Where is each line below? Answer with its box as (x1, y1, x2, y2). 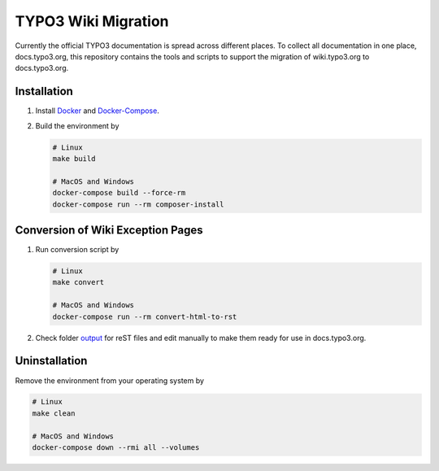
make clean (32, 408, 76, 418)
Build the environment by (35, 120, 120, 130)
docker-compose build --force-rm (52, 188, 186, 198)
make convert (52, 277, 105, 287)
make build (52, 155, 96, 163)
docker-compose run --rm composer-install (52, 199, 224, 209)
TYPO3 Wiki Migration (15, 12, 170, 30)
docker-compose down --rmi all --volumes (32, 443, 200, 452)
